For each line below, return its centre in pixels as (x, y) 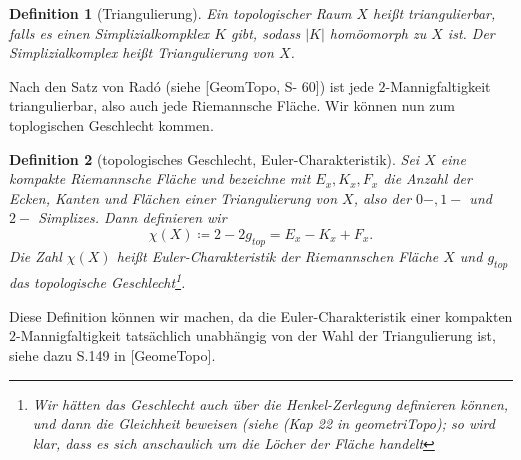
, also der (382, 197)
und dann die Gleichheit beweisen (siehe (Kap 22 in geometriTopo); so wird (263, 423)
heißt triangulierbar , (434, 13)
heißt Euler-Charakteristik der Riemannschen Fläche (277, 255)
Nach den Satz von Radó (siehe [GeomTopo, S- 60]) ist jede (191, 85)
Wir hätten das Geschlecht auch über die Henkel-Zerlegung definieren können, (270, 403)
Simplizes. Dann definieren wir (132, 217)
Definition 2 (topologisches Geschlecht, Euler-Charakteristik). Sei (214, 158)
